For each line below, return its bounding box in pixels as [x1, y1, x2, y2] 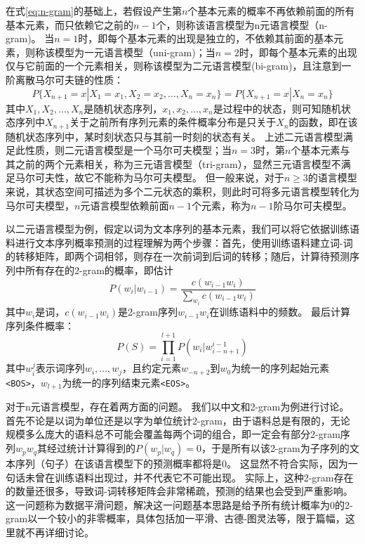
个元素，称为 [191, 197, 251, 212]
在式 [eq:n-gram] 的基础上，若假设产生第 [6, 4, 182, 18]
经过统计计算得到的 [46, 441, 135, 455]
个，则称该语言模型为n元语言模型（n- [156, 17, 328, 32]
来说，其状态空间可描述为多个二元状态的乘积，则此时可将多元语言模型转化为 [6, 183, 359, 198]
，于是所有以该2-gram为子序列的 [201, 441, 350, 455]
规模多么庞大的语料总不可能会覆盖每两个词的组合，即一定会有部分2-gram [6, 427, 340, 441]
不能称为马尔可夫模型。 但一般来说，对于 [93, 170, 284, 185]
